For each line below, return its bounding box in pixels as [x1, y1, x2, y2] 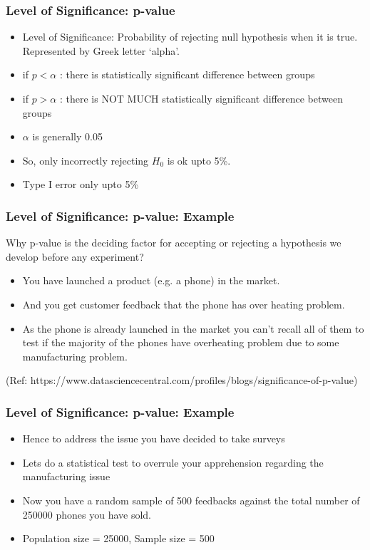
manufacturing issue [22, 469, 111, 484]
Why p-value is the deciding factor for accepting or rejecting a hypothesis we [6, 235, 341, 250]
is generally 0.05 [32, 129, 103, 144]
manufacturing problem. [22, 348, 128, 363]
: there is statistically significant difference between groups [59, 67, 315, 82]
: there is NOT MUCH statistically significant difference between [59, 91, 343, 105]
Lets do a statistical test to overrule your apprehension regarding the [22, 455, 324, 469]
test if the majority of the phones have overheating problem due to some [22, 335, 339, 350]
